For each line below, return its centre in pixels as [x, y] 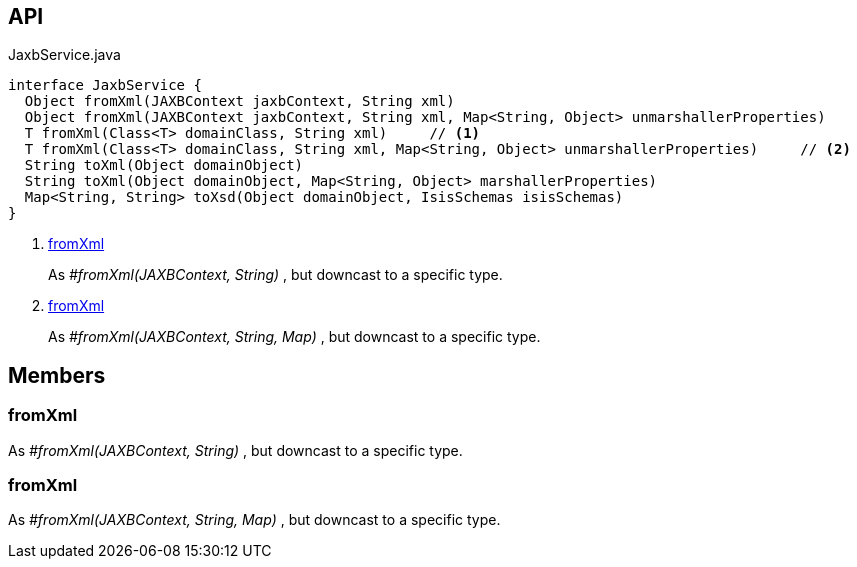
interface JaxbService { [105, 85]
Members [57, 375]
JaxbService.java [64, 55]
